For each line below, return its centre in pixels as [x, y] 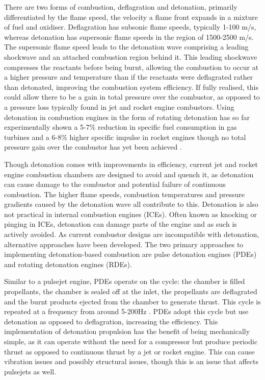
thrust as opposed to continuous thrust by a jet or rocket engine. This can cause [129, 351]
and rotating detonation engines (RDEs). [68, 264]
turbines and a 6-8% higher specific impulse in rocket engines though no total [125, 137]
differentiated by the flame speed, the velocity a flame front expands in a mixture [131, 17]
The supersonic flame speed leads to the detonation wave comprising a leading [126, 47]
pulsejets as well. [30, 371]
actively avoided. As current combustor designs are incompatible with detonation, [132, 234]
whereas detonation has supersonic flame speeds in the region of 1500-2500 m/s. [129, 37]
